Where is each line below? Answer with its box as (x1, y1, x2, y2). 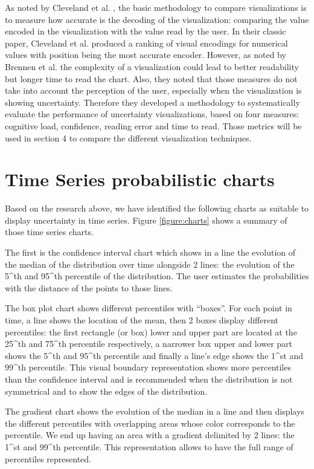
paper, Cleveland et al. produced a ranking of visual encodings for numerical (5, 36, 288, 49)
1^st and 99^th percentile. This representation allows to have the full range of (5, 440, 293, 453)
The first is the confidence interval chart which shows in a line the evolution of (5, 246, 296, 259)
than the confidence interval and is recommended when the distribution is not (5, 372, 293, 385)
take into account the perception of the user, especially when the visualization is (5, 84, 302, 97)
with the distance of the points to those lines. (5, 281, 173, 294)
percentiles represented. (5, 452, 91, 465)
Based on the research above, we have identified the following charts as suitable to (5, 202, 309, 215)
